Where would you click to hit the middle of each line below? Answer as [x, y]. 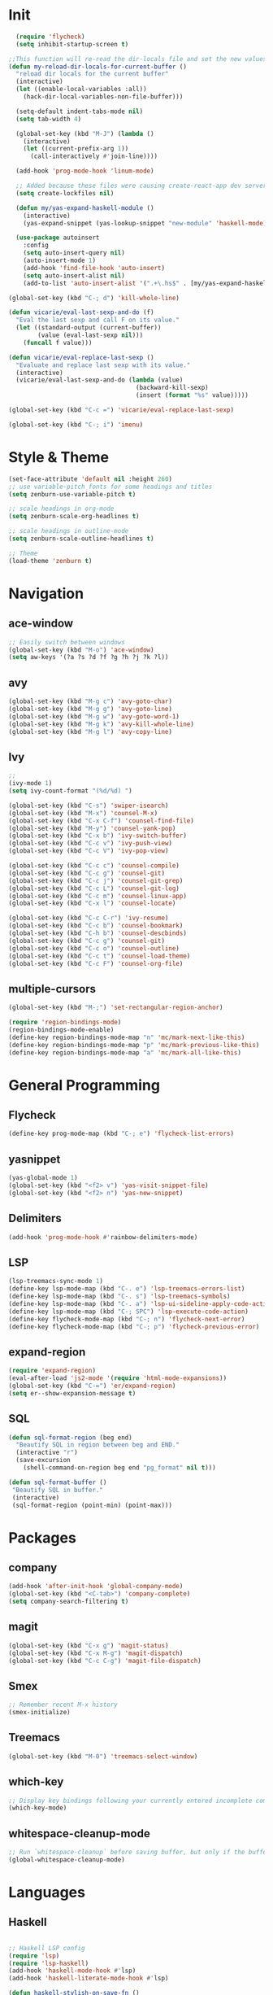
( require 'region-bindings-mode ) [65, 1023]
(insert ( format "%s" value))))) [192, 395]
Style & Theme [59, 457]
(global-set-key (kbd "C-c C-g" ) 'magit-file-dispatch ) [105, 1661]
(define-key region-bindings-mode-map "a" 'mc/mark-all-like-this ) [125, 1052]
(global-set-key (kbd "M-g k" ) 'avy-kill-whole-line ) [102, 724]
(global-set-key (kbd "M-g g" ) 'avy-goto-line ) [91, 709]
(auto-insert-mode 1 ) [59, 261]
